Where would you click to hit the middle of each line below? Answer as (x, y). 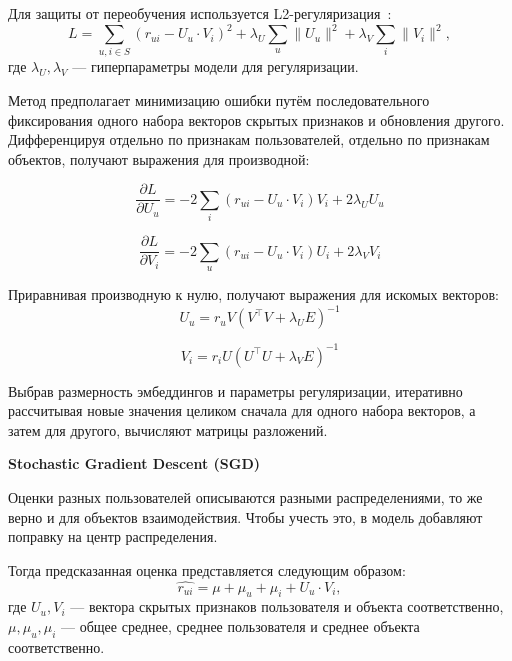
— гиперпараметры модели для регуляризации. (215, 66)
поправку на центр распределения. (113, 536)
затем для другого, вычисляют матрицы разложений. (168, 429)
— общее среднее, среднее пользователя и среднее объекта (240, 626)
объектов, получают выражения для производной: (159, 158)
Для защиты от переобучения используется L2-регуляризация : (200, 13)
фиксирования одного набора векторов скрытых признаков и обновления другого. (256, 119)
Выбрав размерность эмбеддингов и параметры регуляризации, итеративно (235, 390)
